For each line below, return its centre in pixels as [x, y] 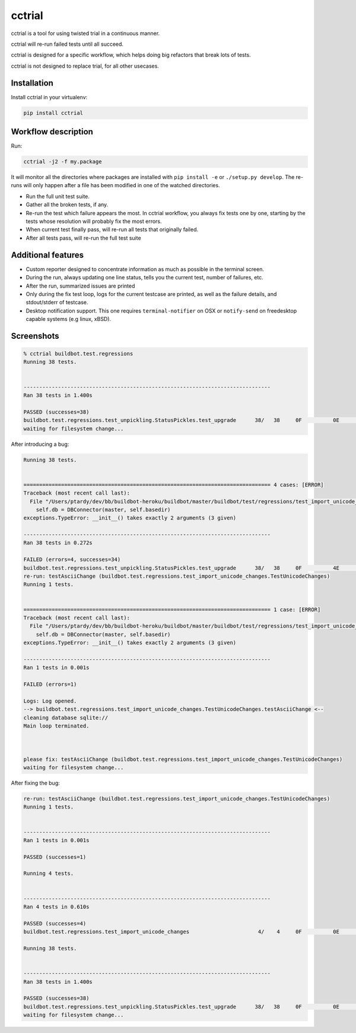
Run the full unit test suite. [58, 196]
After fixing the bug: [36, 783]
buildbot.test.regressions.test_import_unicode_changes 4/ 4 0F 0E [181, 932]
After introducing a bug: [40, 444]
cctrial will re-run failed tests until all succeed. [67, 44]
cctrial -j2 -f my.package [63, 162]
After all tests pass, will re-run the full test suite [84, 238]
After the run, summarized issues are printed [80, 286]
